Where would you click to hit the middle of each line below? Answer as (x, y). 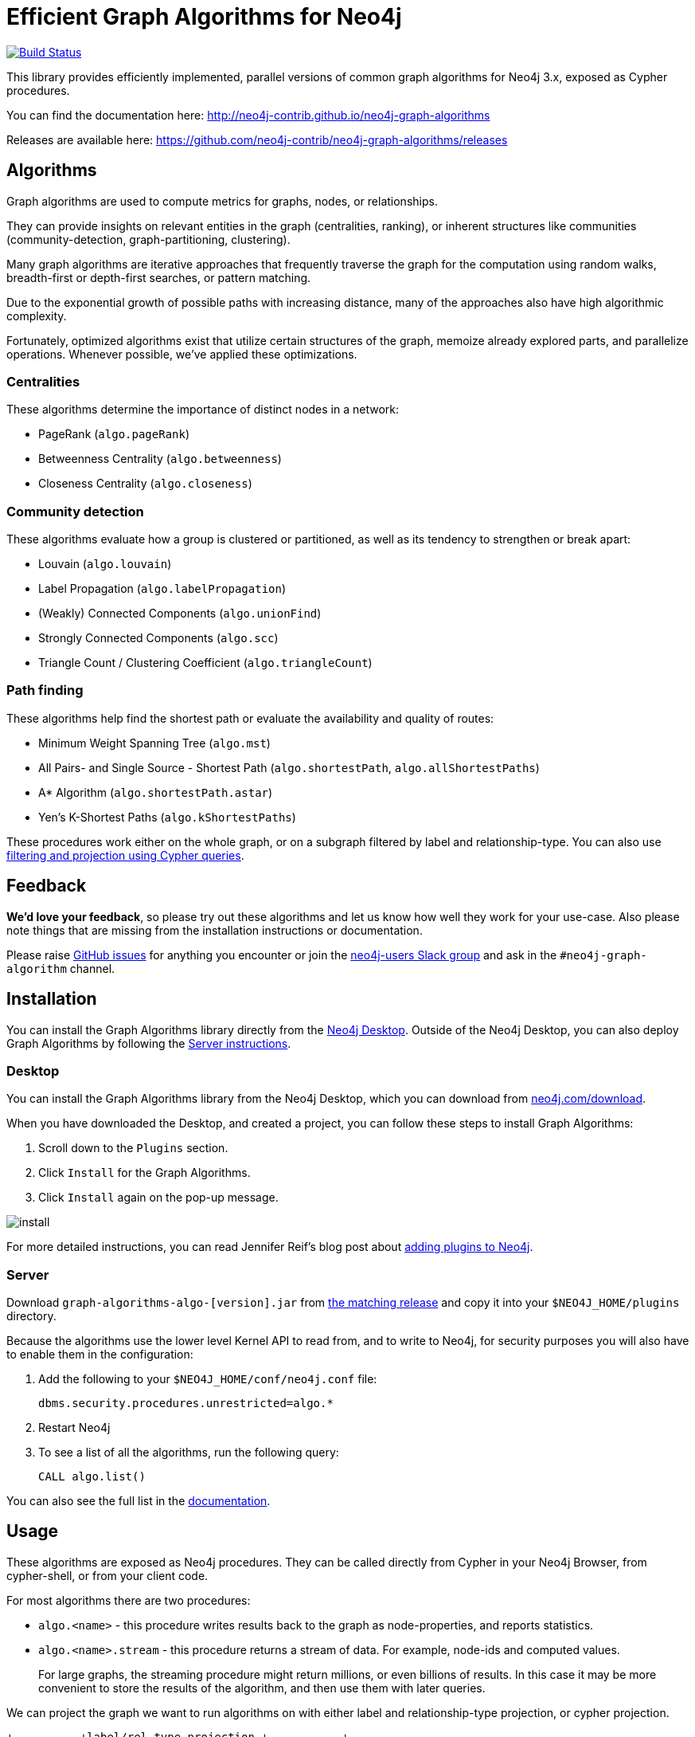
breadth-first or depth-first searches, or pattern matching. (159, 277)
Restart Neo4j (74, 1428)
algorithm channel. (61, 968)
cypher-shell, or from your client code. (107, 1575)
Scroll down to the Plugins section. (133, 1148)
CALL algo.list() (92, 1477)
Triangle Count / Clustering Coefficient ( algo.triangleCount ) (205, 663)
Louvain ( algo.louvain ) (105, 564)
